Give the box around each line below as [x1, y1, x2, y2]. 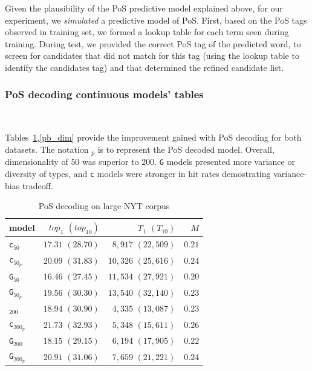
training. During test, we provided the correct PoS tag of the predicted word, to [5, 37, 301, 50]
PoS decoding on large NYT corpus [38, 199, 170, 212]
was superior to [82, 155, 139, 168]
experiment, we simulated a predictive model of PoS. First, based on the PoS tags [5, 13, 307, 26]
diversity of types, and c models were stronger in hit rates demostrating [5, 167, 271, 180]
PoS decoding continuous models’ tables [5, 87, 204, 102]
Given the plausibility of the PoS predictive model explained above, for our [5, 2, 283, 14]
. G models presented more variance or [154, 155, 295, 168]
